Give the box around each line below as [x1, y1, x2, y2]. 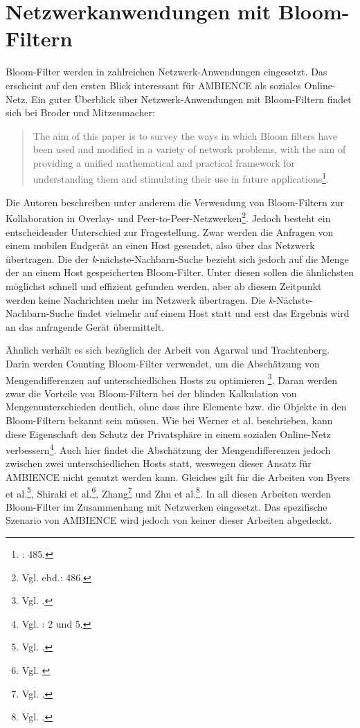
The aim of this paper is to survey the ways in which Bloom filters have [33, 128, 338, 143]
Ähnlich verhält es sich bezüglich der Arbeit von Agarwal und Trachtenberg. [6, 343, 330, 357]
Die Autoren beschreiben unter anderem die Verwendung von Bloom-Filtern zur [6, 194, 345, 209]
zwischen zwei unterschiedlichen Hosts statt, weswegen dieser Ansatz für [6, 456, 312, 471]
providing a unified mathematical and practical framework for [33, 155, 296, 170]
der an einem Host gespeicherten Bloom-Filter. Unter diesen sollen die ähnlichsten [6, 265, 354, 280]
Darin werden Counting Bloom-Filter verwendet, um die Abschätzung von [6, 356, 320, 370]
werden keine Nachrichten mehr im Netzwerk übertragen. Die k [6, 292, 273, 307]
